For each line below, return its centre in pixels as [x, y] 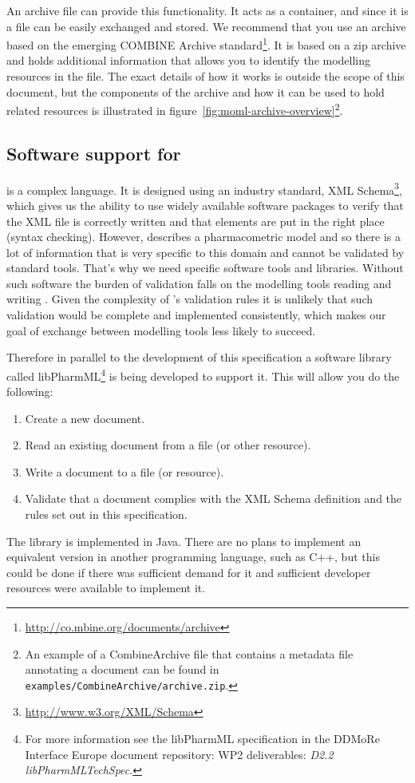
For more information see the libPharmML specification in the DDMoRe [202, 739]
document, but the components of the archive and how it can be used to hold [196, 91]
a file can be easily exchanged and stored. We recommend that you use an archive [206, 26]
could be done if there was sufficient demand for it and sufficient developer [189, 572]
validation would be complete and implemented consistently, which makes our [196, 315]
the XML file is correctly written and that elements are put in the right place [196, 221]
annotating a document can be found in [122, 669]
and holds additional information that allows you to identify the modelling [189, 60]
